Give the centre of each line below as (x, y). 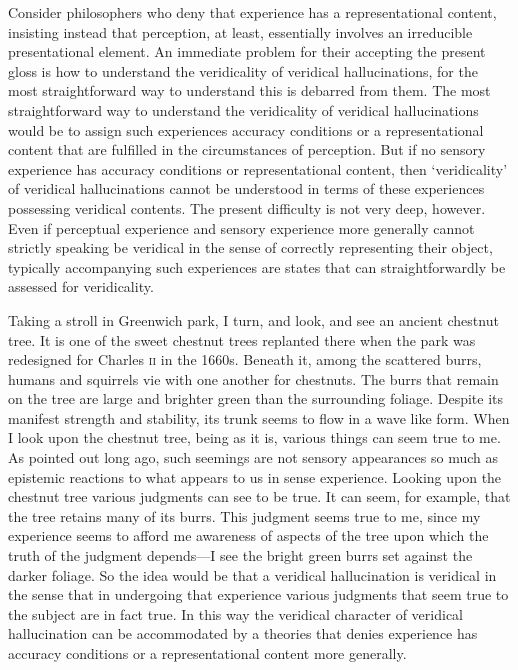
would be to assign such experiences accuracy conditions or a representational (246, 129)
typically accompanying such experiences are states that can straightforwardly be (257, 266)
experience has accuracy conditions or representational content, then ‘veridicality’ (258, 168)
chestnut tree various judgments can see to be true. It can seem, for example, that (259, 496)
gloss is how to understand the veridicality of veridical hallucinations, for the (243, 70)
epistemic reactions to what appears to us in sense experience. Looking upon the (255, 476)
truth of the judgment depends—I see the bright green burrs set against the (240, 555)
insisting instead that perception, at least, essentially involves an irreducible (240, 31)
